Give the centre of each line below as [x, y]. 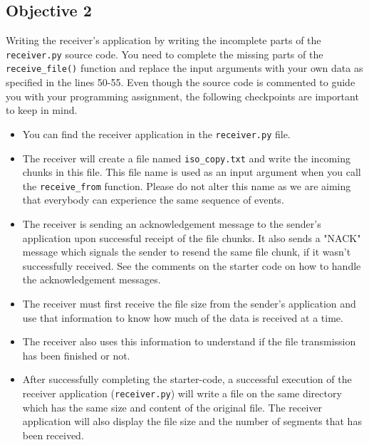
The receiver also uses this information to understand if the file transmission [189, 341]
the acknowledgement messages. [92, 279]
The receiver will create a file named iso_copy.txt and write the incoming [186, 158]
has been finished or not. [76, 355]
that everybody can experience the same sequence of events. [153, 200]
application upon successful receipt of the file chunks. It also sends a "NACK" [192, 237]
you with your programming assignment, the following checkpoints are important [182, 96]
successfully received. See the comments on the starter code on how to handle [192, 265]
